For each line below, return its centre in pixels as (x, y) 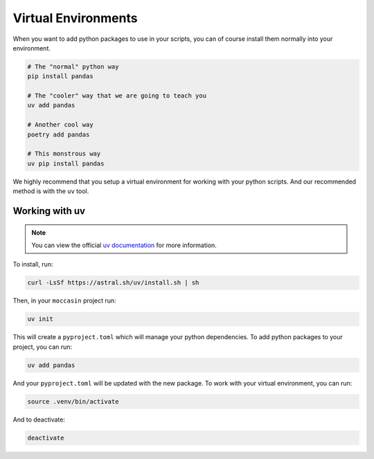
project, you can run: (43, 347)
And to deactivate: (39, 420)
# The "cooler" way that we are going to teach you (117, 96)
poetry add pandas (59, 134)
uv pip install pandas (66, 163)
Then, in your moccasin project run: (65, 300)
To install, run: (33, 264)
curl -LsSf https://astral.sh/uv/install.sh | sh (113, 283)
